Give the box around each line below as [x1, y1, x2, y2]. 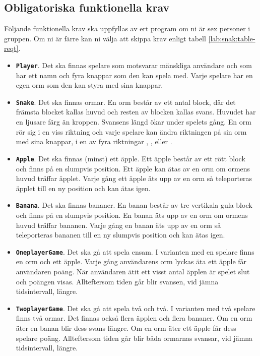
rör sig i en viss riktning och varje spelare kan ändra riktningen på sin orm [16, 126, 247, 137]
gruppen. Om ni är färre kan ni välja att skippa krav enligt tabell [4, 33, 206, 43]
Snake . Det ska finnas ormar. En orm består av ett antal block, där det [16, 96, 236, 107]
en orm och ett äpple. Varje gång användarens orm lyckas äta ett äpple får [16, 256, 247, 267]
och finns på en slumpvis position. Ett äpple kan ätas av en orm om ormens [16, 163, 250, 173]
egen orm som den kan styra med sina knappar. [16, 80, 163, 90]
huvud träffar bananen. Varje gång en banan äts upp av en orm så [16, 219, 221, 230]
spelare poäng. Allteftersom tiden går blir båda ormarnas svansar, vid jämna [16, 332, 253, 343]
